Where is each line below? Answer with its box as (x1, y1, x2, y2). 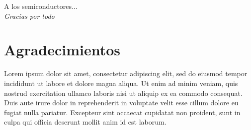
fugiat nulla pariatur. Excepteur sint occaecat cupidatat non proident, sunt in (4, 107, 241, 117)
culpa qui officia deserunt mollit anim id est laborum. (4, 117, 167, 127)
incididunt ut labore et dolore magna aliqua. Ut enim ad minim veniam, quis (4, 78, 238, 88)
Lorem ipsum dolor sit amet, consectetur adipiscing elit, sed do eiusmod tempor (4, 68, 248, 79)
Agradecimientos (4, 40, 121, 60)
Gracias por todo (4, 10, 55, 21)
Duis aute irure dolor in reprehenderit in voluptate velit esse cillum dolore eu (4, 97, 239, 108)
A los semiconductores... (4, 1, 78, 11)
